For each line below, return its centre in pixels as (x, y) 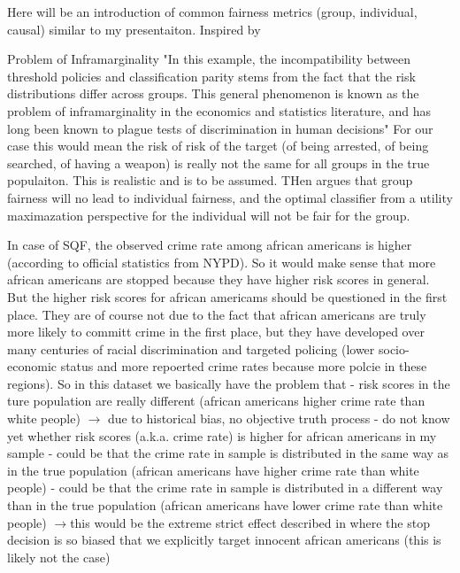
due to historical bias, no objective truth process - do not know (279, 418)
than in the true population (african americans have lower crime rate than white (225, 505)
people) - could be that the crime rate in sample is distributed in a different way (225, 488)
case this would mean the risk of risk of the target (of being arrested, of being (218, 146)
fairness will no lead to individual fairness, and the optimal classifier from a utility (230, 197)
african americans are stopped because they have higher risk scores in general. (218, 279)
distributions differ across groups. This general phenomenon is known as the (213, 93)
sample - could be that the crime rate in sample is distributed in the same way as (228, 453)
